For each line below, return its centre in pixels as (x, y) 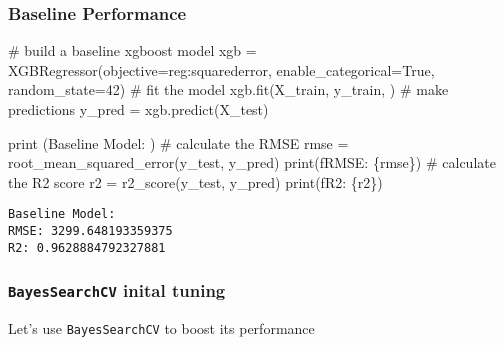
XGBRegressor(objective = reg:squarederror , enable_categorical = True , (221, 69)
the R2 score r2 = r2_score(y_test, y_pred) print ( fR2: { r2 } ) (195, 181)
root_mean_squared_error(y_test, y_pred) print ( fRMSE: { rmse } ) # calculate (252, 162)
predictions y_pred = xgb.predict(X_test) (138, 109)
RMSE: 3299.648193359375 (90, 231)
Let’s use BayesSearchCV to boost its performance (161, 328)
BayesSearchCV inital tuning (117, 290)
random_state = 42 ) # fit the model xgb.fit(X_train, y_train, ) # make (228, 89)
